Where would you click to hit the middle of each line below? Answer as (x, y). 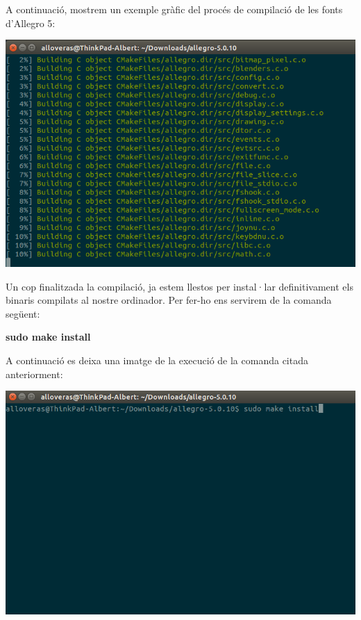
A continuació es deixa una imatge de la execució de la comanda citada (157, 360)
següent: (23, 313)
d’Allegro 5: (31, 23)
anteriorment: (34, 374)
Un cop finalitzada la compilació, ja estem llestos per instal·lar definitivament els (179, 286)
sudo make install (48, 337)
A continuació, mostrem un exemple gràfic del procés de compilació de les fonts (174, 9)
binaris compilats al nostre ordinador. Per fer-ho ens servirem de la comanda (169, 300)
